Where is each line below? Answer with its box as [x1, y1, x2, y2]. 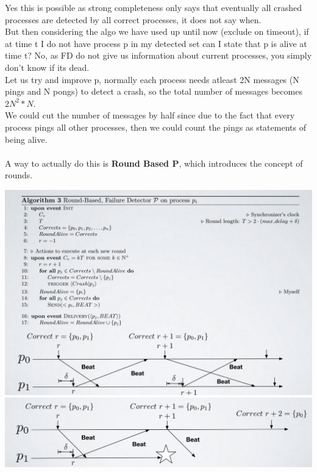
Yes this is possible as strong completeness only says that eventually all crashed [5, 1, 302, 13]
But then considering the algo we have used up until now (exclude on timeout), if [5, 25, 309, 38]
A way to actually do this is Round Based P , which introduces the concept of [5, 156, 303, 169]
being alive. [5, 133, 48, 145]
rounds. [5, 169, 33, 181]
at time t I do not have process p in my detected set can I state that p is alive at [5, 37, 307, 49]
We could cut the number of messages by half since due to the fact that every [5, 109, 295, 122]
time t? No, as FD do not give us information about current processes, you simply [5, 49, 312, 62]
